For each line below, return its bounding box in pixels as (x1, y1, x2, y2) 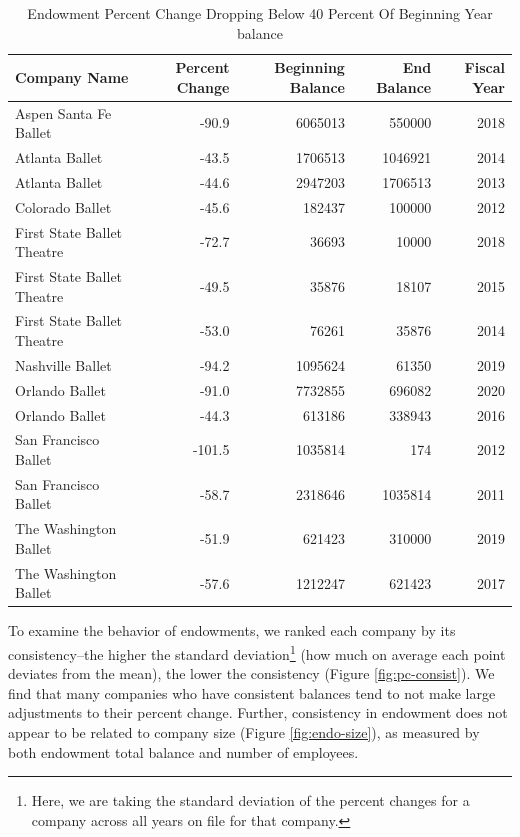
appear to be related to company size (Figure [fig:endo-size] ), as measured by (8, 722, 480, 743)
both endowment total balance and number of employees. (8, 741, 359, 762)
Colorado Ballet (15, 196, 112, 217)
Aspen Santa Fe (15, 102, 112, 123)
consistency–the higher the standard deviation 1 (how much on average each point (8, 641, 506, 664)
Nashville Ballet (15, 354, 112, 375)
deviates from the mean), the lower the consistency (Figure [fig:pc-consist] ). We (8, 663, 495, 684)
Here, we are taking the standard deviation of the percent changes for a (31, 790, 470, 811)
